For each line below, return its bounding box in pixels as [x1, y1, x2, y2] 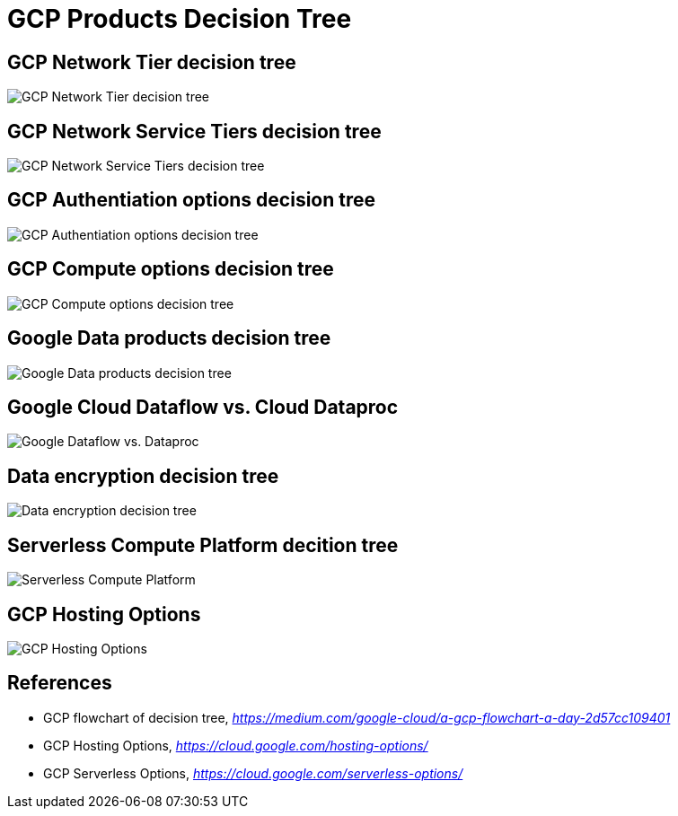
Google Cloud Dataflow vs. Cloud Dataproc [7, 395, 399, 418]
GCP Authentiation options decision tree [7, 189, 376, 212]
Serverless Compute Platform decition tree [7, 533, 399, 557]
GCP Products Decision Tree [7, 4, 352, 34]
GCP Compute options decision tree [7, 258, 334, 281]
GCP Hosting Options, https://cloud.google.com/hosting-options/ [43, 737, 428, 753]
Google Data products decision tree [7, 327, 331, 350]
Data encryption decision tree [7, 464, 279, 487]
